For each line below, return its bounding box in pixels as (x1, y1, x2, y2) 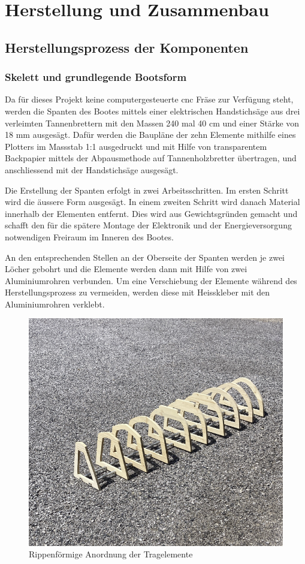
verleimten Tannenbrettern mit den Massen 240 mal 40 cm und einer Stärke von (5, 116, 300, 129)
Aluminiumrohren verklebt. (5, 297, 105, 310)
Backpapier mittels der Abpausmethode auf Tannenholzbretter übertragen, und (5, 152, 297, 164)
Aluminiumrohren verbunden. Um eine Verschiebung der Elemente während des (5, 274, 297, 286)
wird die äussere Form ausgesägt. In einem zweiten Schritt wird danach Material (5, 195, 300, 208)
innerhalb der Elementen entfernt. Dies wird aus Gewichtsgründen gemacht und (5, 207, 298, 219)
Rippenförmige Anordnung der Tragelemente (29, 548, 193, 560)
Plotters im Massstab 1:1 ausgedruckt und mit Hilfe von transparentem (5, 140, 267, 152)
